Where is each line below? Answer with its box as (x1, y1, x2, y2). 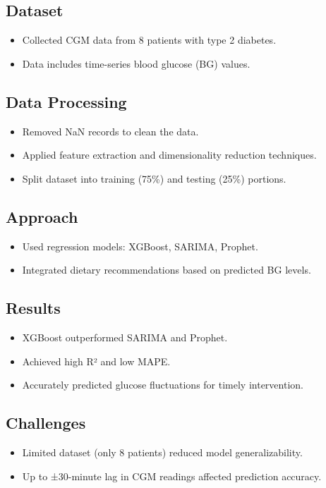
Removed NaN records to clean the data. (22, 123, 199, 138)
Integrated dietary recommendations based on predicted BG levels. (22, 262, 311, 277)
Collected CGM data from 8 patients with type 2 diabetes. (22, 32, 277, 47)
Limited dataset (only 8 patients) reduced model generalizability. (22, 444, 303, 459)
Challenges (6, 412, 86, 434)
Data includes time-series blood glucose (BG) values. (22, 56, 250, 71)
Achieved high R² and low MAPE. (22, 353, 171, 368)
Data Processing (6, 90, 127, 112)
